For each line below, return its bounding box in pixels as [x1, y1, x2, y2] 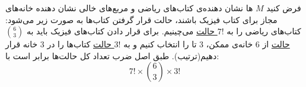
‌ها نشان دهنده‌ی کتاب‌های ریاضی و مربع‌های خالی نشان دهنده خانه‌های [5, 2, 253, 14]
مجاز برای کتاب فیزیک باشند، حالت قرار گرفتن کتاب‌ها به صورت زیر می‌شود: [5, 13, 278, 25]
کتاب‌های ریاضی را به [227, 25, 301, 37]
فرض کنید [266, 2, 301, 14]
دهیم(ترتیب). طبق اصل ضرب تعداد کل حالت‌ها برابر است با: [5, 49, 219, 62]
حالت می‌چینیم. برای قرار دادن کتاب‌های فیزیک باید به [27, 25, 215, 37]
